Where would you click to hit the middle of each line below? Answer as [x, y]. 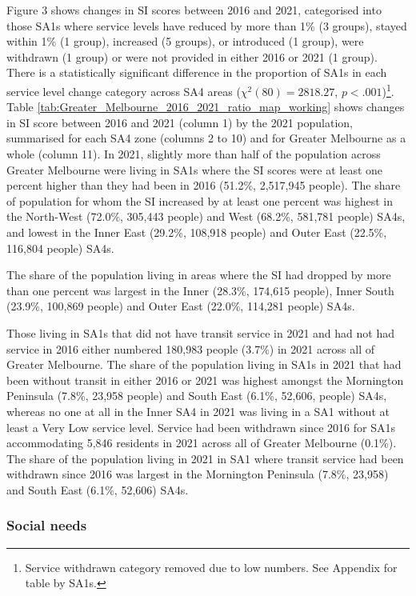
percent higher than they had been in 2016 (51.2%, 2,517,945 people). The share [204, 185]
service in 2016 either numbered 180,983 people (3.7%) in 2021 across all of [191, 348]
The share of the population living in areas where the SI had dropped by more [199, 275]
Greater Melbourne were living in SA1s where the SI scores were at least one [195, 169]
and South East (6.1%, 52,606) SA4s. [98, 489]
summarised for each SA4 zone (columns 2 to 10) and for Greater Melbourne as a [206, 138]
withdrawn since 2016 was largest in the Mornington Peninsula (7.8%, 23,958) [198, 474]
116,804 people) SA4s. [60, 248]
